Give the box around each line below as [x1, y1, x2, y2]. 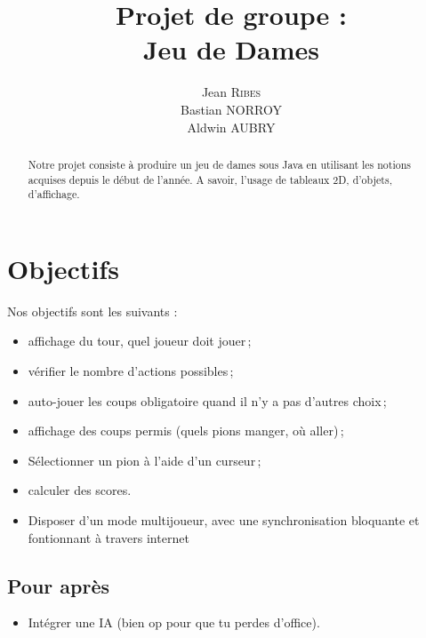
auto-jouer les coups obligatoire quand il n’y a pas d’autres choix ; [28, 391, 387, 410]
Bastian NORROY [181, 100, 282, 118]
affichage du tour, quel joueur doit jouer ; [28, 331, 252, 350]
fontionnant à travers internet [28, 528, 189, 546]
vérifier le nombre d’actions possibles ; [28, 361, 234, 379]
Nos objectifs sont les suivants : [7, 301, 178, 320]
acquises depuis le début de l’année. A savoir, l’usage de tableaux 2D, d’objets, [28, 171, 392, 187]
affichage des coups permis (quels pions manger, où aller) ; [28, 421, 344, 440]
